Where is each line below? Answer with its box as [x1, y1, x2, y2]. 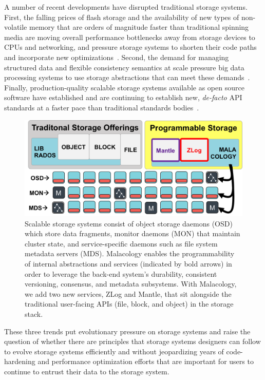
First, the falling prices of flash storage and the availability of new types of [4, 11, 239, 22]
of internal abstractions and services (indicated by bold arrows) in [25, 258, 232, 269]
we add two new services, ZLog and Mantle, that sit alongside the [25, 288, 232, 299]
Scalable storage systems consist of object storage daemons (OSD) [25, 218, 233, 229]
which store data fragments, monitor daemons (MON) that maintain [25, 228, 240, 239]
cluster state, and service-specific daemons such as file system [25, 238, 218, 249]
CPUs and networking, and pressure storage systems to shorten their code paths [4, 42, 257, 52]
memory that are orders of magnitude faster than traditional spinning [29, 22, 249, 32]
